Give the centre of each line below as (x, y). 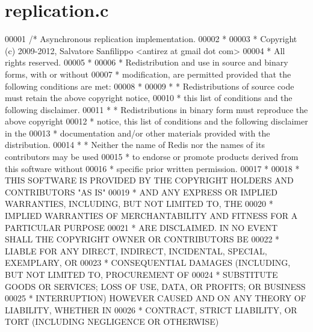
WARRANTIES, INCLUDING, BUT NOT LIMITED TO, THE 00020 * (139, 204)
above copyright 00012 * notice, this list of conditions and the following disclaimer (156, 121)
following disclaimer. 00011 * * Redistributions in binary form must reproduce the (156, 109)
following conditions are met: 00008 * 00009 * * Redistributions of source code (150, 86)
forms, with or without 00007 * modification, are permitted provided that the (148, 74)
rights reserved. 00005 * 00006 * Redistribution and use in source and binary (147, 62)
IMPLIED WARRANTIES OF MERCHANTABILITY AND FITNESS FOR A (151, 216)
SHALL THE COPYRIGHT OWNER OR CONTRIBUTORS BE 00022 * (142, 239)
